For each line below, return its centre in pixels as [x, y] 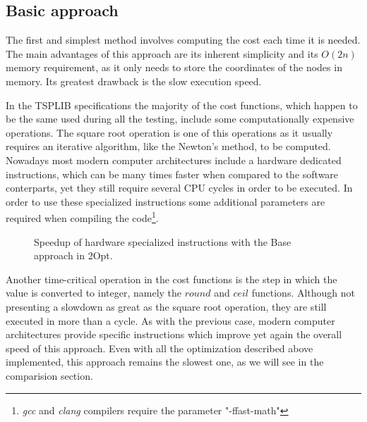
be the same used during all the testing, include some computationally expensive [180, 119]
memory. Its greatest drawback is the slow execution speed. [134, 81]
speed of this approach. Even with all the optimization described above [160, 348]
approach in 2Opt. [73, 255]
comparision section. [49, 375]
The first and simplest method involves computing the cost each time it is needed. [183, 40]
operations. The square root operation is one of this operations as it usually [169, 132]
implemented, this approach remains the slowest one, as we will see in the [165, 362]
